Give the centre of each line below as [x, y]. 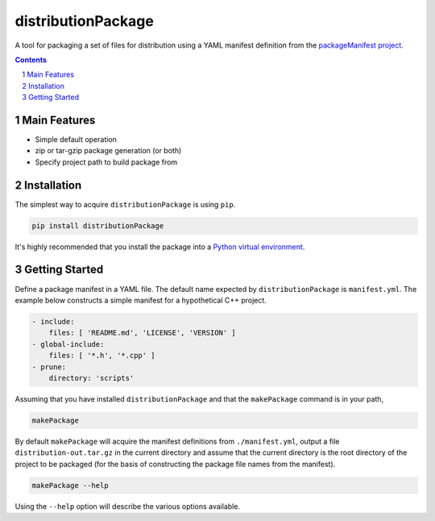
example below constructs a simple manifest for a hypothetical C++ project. [141, 300]
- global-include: [68, 344]
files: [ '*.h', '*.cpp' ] [102, 356]
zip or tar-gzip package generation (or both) [108, 151]
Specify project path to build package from [106, 162]
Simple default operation [76, 140]
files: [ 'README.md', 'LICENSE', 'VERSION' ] [143, 333]
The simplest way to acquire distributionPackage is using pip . [125, 204]
